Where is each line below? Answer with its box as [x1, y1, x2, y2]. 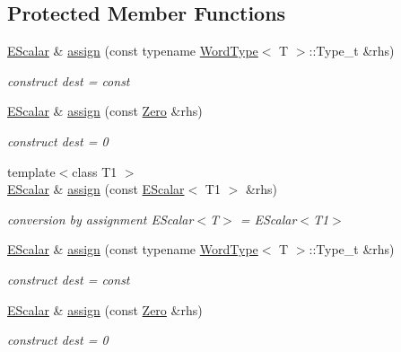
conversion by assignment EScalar [7, 209, 194, 228]
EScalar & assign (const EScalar [7, 180, 185, 198]
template [7, 162, 56, 180]
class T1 [72, 162, 118, 180]
